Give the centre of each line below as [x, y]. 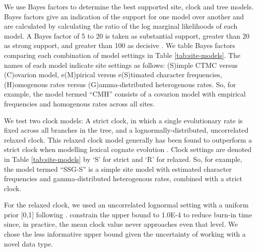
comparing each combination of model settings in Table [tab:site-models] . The [122, 55]
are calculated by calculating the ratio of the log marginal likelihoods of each [121, 26]
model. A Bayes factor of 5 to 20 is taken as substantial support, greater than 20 [127, 35]
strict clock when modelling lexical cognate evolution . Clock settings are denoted [128, 149]
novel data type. [29, 243]
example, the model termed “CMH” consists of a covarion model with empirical [125, 94]
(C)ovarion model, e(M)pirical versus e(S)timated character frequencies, [113, 75]
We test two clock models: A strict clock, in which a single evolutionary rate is [124, 120]
